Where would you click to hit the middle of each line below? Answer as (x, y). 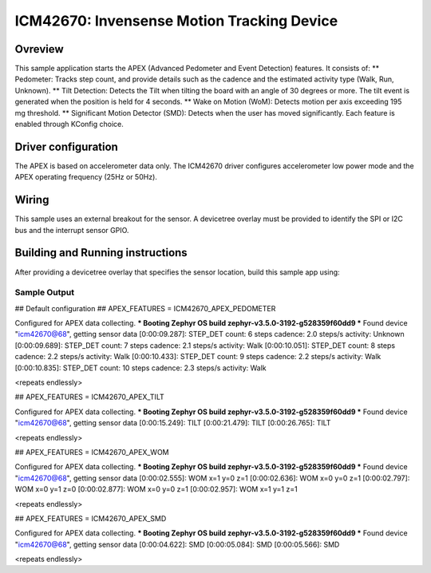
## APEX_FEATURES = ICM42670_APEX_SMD (91, 518)
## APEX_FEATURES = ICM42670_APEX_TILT (89, 397)
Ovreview (39, 49)
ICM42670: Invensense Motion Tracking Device (176, 21)
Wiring (32, 200)
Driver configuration (67, 146)
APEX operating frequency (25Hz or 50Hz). (86, 177)
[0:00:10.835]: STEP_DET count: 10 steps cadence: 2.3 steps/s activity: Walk (140, 368)
